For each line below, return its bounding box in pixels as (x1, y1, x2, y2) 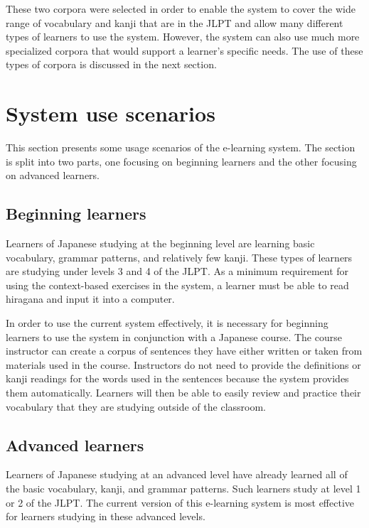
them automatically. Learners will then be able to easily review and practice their (6, 385, 361, 400)
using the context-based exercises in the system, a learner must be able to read (6, 277, 349, 292)
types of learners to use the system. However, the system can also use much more (6, 29, 360, 44)
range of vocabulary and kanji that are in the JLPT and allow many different (6, 15, 343, 30)
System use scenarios (6, 99, 215, 128)
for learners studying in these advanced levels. (6, 509, 205, 524)
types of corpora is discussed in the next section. (6, 57, 217, 72)
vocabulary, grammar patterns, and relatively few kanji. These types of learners (6, 249, 353, 264)
